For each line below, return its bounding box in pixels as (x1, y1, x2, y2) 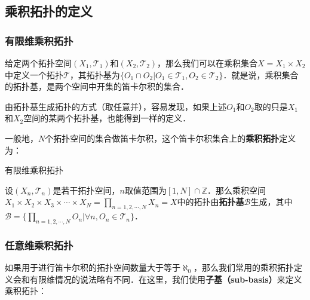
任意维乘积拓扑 (5, 237, 73, 252)
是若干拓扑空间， (53, 183, 120, 196)
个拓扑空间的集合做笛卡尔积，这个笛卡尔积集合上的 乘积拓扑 (45, 131, 280, 144)
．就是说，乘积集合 (223, 68, 299, 81)
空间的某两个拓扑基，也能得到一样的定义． (23, 112, 191, 124)
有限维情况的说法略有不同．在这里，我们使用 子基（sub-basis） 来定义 (29, 273, 302, 285)
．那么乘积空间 (207, 183, 266, 196)
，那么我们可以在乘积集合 (157, 57, 258, 69)
